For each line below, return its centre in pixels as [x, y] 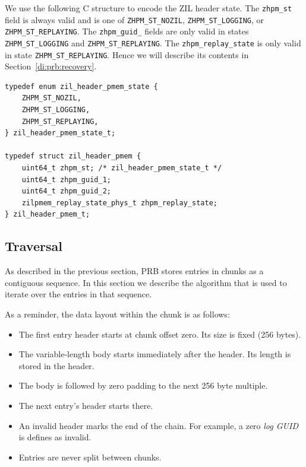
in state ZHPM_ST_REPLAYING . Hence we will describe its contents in [127, 54]
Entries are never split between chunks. [90, 457]
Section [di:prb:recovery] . [51, 66]
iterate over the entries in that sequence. [78, 294]
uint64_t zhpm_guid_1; [66, 180]
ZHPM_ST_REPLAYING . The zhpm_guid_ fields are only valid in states [127, 31]
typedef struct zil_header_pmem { [73, 156]
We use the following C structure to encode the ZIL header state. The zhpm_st [149, 8]
